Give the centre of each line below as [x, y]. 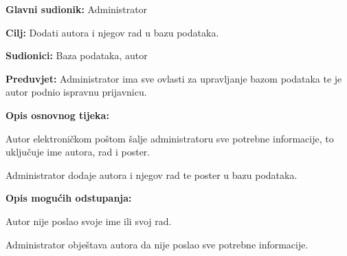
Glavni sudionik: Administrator [77, 9]
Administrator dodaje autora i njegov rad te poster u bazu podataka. [152, 174]
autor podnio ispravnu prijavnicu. [76, 92]
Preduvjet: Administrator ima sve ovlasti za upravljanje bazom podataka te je [174, 78]
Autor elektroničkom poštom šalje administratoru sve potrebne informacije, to [170, 138]
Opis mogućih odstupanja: [69, 198]
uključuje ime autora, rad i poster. [78, 152]
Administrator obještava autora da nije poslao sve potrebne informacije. [157, 244]
